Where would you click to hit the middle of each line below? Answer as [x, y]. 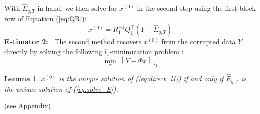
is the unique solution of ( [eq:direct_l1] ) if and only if [141, 78]
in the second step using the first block [196, 8]
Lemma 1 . [22, 78]
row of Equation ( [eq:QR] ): [45, 18]
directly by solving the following [53, 51]
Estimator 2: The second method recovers [73, 42]
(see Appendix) [28, 105]
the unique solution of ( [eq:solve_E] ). [61, 88]
